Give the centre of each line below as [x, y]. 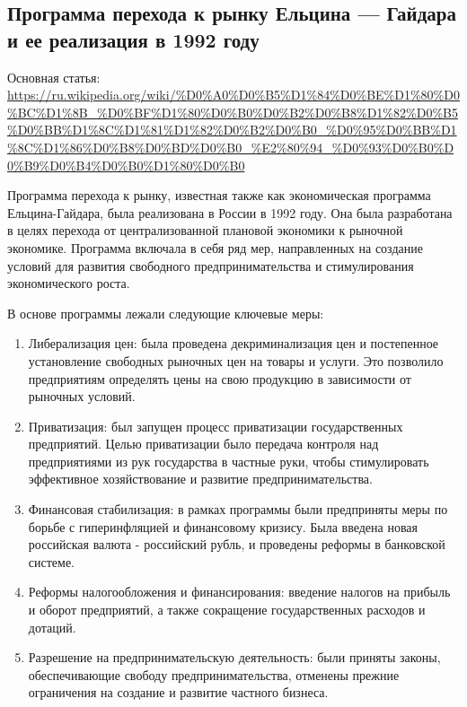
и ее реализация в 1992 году [133, 39]
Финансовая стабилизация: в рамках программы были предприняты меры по [238, 509]
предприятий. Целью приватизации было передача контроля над [203, 444]
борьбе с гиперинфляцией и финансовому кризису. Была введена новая [223, 526]
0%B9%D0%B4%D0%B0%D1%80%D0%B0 [126, 165]
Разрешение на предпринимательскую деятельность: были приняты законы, [234, 657]
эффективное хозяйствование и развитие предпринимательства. [200, 479]
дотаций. [52, 627]
